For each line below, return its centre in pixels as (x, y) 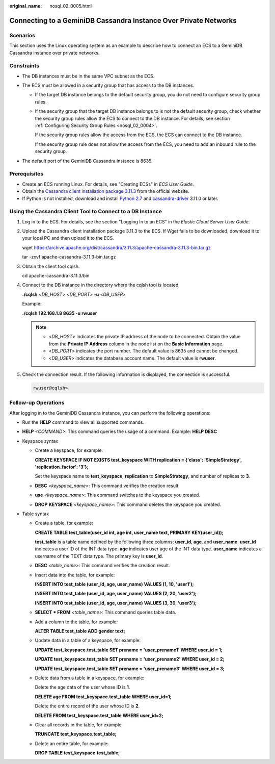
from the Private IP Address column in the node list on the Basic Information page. (136, 344)
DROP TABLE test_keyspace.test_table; (77, 753)
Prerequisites (26, 174)
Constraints (24, 66)
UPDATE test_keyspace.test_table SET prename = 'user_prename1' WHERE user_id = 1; (129, 650)
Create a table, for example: (64, 523)
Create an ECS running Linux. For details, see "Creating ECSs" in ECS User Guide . (108, 184)
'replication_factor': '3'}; (62, 467)
